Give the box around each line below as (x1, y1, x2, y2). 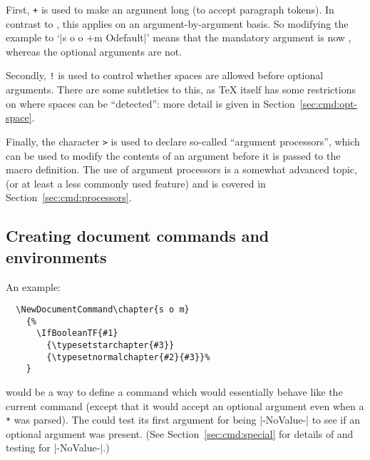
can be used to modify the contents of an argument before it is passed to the (6, 148, 341, 163)
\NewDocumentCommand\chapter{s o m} (16, 305, 190, 315)
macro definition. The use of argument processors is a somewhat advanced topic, (6, 162, 357, 177)
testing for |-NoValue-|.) (6, 440, 110, 455)
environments (6, 245, 107, 267)
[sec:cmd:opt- (299, 96, 358, 111)
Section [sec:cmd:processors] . (6, 190, 132, 205)
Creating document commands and (6, 225, 269, 247)
